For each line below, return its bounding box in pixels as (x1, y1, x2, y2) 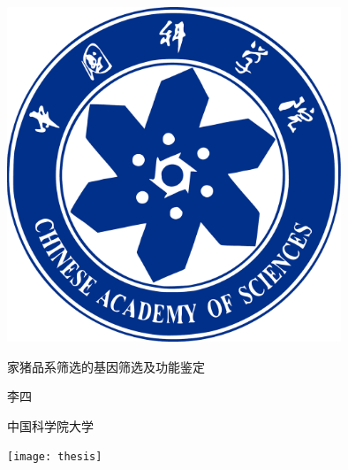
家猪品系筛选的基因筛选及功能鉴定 (7, 357, 205, 375)
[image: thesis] (7, 451, 102, 464)
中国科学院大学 (7, 416, 94, 435)
